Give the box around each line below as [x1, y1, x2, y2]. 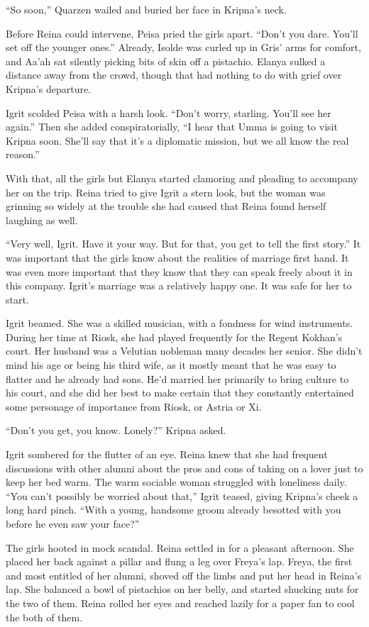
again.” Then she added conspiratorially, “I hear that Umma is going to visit [6, 119, 338, 134]
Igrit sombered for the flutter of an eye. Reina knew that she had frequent [6, 447, 328, 462]
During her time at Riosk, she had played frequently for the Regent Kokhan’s [6, 329, 343, 344]
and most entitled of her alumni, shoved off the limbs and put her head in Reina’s [6, 567, 362, 582]
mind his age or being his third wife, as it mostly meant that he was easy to [6, 357, 336, 372]
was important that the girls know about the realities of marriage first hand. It [6, 250, 349, 265]
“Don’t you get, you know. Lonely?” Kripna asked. [6, 423, 226, 438]
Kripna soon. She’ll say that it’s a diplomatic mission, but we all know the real [6, 133, 349, 148]
